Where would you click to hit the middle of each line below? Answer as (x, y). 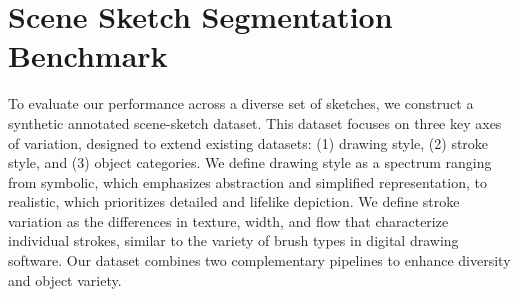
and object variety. (65, 279)
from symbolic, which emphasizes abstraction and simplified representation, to (247, 181)
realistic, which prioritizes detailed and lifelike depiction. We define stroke (234, 201)
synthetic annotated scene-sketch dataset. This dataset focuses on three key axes (255, 122)
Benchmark (88, 55)
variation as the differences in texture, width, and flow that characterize (228, 220)
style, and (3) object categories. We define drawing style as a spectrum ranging (250, 162)
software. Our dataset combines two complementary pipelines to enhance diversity (259, 260)
